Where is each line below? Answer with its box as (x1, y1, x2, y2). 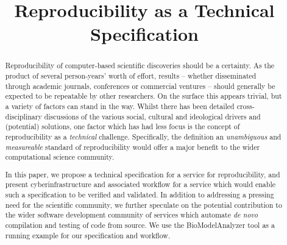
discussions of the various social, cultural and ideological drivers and (44, 111, 261, 121)
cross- (236, 101, 255, 111)
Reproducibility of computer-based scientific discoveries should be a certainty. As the (5, 60, 275, 71)
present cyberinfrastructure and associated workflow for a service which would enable (5, 179, 275, 190)
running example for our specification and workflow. (5, 230, 171, 240)
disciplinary (5, 111, 42, 121)
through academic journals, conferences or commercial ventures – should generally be (5, 80, 275, 91)
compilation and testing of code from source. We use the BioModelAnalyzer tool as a (5, 220, 275, 230)
